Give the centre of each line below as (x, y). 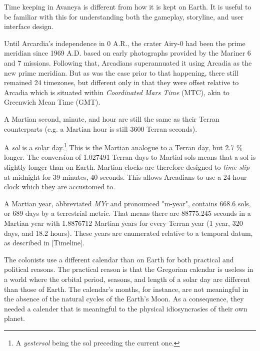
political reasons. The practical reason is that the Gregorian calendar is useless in (129, 269)
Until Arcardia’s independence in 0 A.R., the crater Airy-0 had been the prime (125, 43)
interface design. (29, 26)
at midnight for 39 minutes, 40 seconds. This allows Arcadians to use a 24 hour (125, 177)
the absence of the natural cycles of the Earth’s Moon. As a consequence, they (124, 299)
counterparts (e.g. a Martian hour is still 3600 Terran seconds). (101, 128)
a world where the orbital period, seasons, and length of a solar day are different (127, 279)
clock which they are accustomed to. (60, 187)
